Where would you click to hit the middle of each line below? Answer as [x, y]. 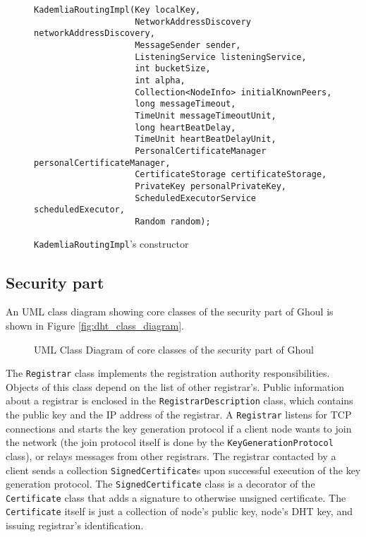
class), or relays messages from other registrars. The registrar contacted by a [171, 455]
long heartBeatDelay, [185, 127]
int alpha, [160, 80]
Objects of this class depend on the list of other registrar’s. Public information [175, 386]
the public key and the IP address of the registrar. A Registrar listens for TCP [179, 415]
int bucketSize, [173, 69]
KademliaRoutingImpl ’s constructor [111, 244]
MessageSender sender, [188, 45]
